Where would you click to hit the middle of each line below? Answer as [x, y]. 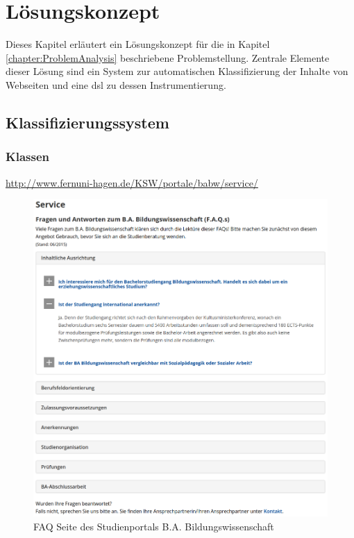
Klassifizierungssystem [87, 122]
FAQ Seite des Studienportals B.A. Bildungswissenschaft [154, 526]
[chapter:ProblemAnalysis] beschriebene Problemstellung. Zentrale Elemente [168, 57]
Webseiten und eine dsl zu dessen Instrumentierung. [116, 84]
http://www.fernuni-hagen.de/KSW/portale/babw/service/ [132, 182]
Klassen [28, 157]
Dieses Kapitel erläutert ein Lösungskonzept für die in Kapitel [138, 44]
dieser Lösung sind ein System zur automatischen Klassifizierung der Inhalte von [177, 71]
